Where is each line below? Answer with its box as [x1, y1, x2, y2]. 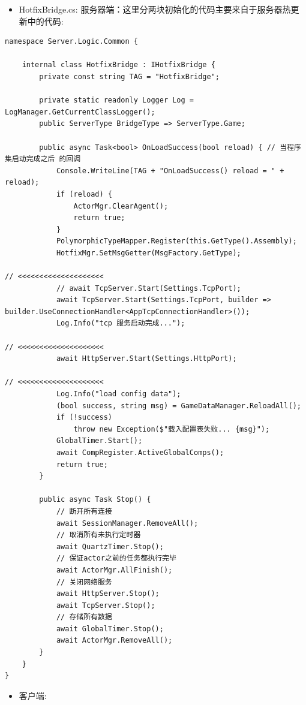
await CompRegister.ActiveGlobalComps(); [56, 448, 224, 457]
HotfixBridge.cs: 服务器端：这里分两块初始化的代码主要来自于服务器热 [19, 3, 291, 15]
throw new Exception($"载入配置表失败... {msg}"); [73, 424, 270, 433]
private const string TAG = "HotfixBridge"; [39, 72, 220, 81]
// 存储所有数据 [56, 613, 112, 622]
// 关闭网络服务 [56, 577, 112, 586]
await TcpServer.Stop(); [56, 601, 155, 610]
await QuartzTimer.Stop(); [56, 542, 164, 551]
